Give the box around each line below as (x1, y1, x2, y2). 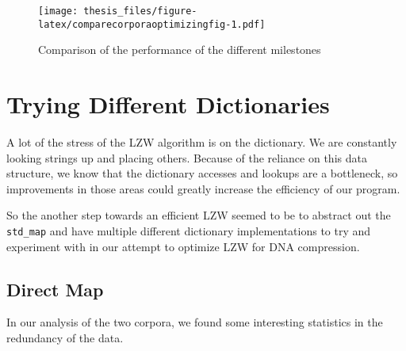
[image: (38, 6, 79, 17)
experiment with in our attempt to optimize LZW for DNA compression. (6, 238, 360, 254)
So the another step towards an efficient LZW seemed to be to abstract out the (6, 207, 391, 223)
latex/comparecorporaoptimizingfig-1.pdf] (38, 18, 266, 30)
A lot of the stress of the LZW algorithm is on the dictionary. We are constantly (6, 134, 397, 151)
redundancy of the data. (6, 330, 124, 346)
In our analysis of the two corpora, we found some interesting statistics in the (6, 314, 383, 330)
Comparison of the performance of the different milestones (38, 41, 321, 58)
